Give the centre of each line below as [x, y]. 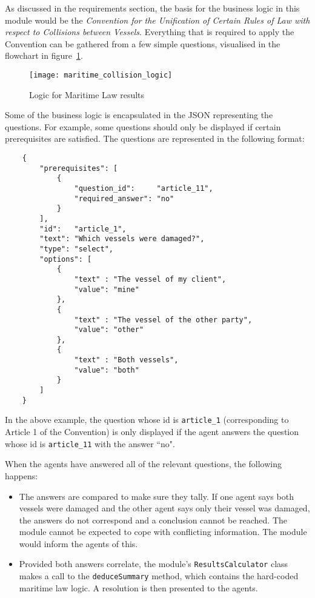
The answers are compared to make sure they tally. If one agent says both [156, 496]
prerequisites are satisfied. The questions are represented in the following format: [155, 138]
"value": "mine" [107, 289]
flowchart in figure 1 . [44, 55]
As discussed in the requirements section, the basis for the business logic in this [152, 8]
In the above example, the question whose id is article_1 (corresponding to [147, 420]
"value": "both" [107, 370]
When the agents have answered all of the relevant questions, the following [143, 464]
